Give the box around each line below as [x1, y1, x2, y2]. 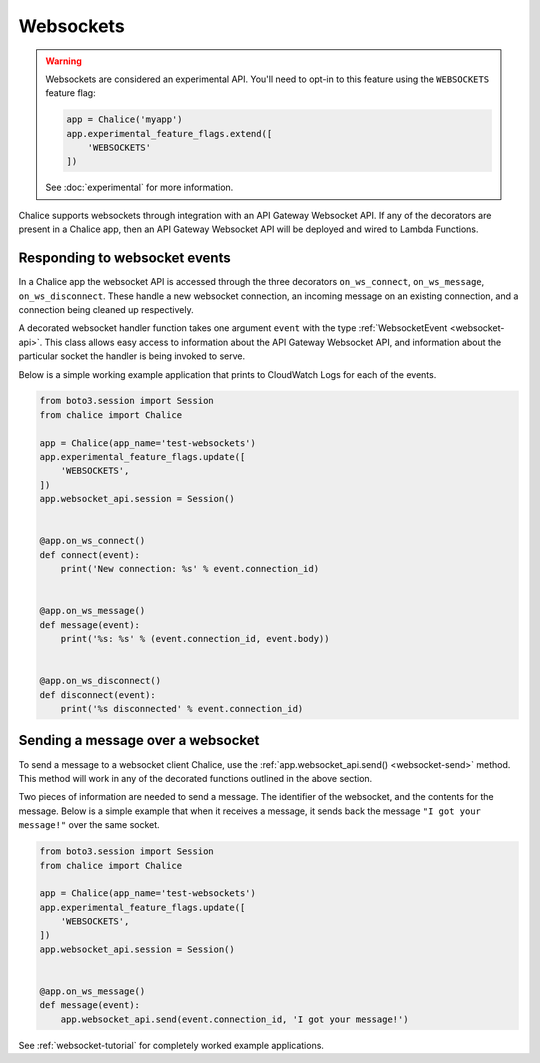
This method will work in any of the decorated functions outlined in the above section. [18, 772, 373, 784]
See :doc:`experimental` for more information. [45, 181, 234, 194]
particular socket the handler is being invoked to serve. [18, 350, 246, 362]
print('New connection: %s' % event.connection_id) [60, 563, 320, 575]
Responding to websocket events [18, 250, 231, 267]
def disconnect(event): [39, 689, 157, 700]
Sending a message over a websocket [18, 732, 260, 749]
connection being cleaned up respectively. [18, 303, 194, 315]
